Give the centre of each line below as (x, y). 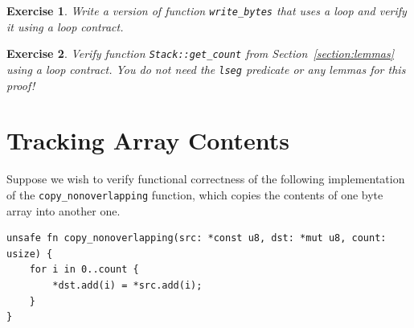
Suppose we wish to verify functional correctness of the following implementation (206, 179)
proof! (21, 85)
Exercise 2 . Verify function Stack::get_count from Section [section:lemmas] (201, 53)
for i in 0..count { (84, 270)
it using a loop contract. (65, 26)
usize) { (30, 254)
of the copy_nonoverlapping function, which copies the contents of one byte (195, 194)
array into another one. (64, 210)
